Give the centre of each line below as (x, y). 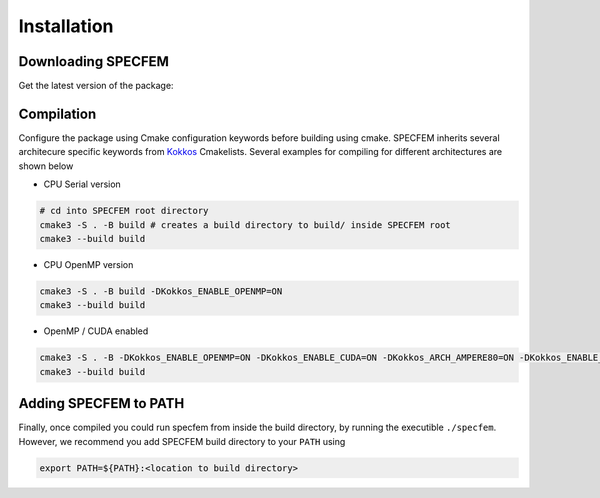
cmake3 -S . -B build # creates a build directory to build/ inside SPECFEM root (245, 224)
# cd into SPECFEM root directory (124, 211)
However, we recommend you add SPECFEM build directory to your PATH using (182, 441)
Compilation (57, 113)
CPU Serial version (82, 184)
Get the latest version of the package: (96, 86)
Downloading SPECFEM (94, 61)
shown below (46, 166)
